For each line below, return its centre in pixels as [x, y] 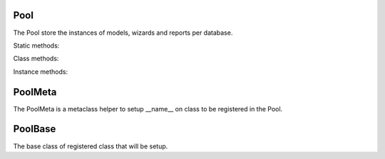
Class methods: [36, 59]
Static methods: [36, 45]
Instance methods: [40, 72]
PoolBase [35, 129]
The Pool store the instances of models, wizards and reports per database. [123, 33]
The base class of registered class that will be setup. [91, 146]
